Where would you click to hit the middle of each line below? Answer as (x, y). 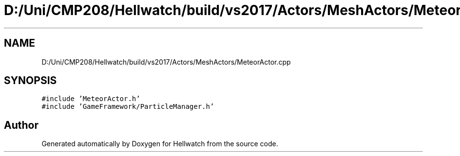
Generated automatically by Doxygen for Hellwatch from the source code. (160, 144)
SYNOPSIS (30, 81)
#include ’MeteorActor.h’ (91, 99)
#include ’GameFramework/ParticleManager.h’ (128, 107)
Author (21, 125)
